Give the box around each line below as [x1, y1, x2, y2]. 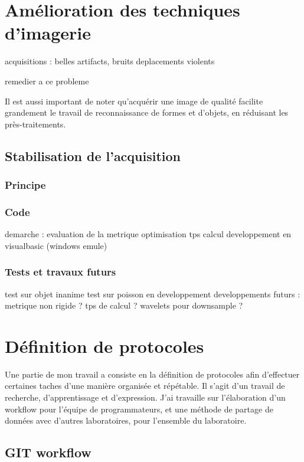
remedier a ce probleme [5, 74, 89, 87]
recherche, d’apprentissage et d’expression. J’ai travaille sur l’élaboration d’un [5, 391, 286, 404]
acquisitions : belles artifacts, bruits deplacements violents [5, 55, 215, 67]
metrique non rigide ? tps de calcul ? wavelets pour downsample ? [5, 299, 243, 312]
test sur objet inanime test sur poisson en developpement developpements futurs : [5, 287, 300, 300]
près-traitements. [5, 117, 66, 130]
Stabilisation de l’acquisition [5, 146, 181, 165]
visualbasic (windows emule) [5, 239, 107, 251]
